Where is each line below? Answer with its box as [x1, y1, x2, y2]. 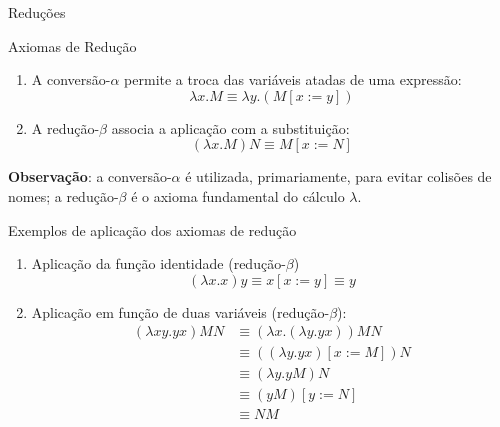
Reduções [8, 2, 66, 22]
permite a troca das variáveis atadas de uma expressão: [124, 69, 462, 90]
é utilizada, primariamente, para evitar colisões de [185, 166, 492, 187]
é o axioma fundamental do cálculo [131, 185, 345, 206]
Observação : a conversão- [8, 166, 172, 187]
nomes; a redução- [8, 185, 119, 206]
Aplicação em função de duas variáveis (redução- [31, 301, 330, 322]
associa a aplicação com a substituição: [111, 117, 350, 138]
